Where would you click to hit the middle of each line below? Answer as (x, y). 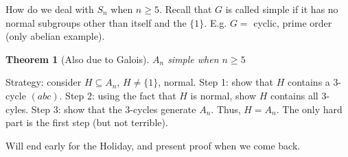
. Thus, (226, 109)
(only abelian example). (55, 36)
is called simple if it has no (282, 9)
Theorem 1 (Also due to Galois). (78, 59)
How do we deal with (50, 9)
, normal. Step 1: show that (216, 82)
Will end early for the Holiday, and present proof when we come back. (153, 145)
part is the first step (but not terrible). (87, 122)
